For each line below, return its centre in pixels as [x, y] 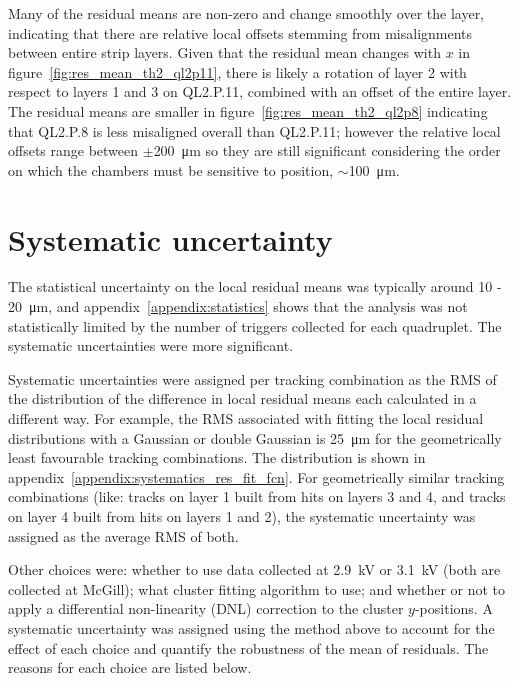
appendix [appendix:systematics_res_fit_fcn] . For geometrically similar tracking [256, 476]
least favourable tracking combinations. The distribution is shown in [217, 457]
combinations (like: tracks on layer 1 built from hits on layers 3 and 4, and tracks [257, 496]
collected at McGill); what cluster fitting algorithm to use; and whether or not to [257, 588]
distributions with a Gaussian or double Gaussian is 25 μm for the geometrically [255, 437]
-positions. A [453, 608]
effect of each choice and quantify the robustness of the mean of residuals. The [248, 647]
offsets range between [73, 150]
